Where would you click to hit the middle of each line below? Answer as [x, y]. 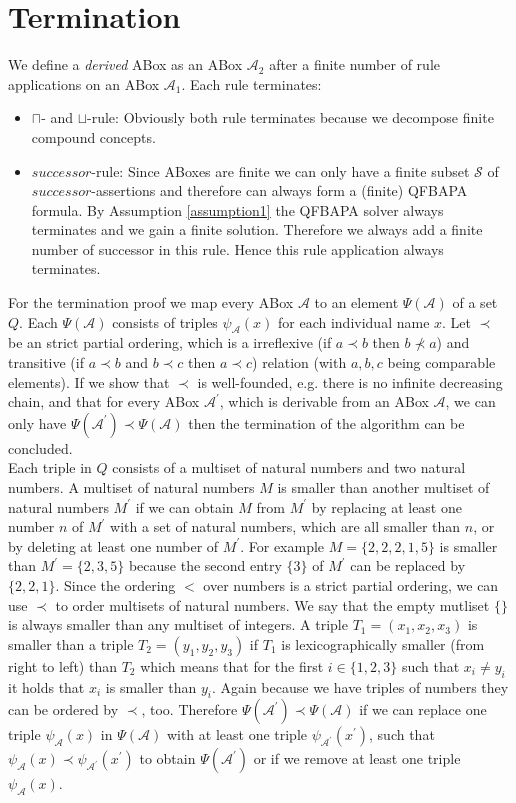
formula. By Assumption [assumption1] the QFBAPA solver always [237, 209]
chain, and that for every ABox [104, 401]
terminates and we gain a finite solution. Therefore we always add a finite [257, 229]
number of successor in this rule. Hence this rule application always [237, 248]
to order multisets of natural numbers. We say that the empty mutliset [272, 604]
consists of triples [165, 321]
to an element [356, 302]
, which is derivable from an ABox [324, 401]
